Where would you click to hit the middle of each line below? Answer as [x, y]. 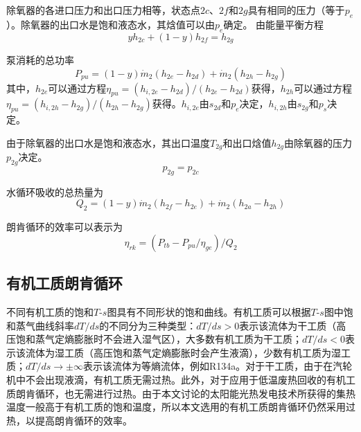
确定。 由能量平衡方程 [274, 24]
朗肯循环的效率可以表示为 [64, 227]
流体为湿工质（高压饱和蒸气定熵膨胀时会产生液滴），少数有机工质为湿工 [188, 352]
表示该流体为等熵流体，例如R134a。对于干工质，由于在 [208, 366]
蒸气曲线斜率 [45, 325]
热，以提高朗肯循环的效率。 [69, 420]
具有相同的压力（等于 [296, 10]
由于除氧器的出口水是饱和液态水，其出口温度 [108, 142]
